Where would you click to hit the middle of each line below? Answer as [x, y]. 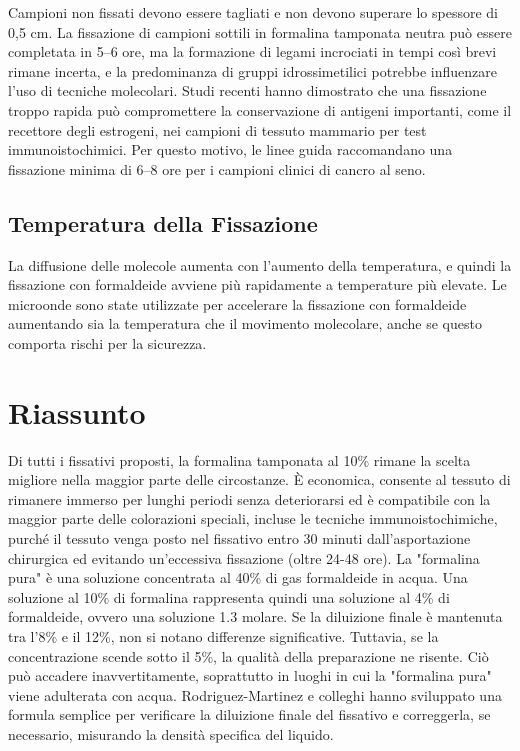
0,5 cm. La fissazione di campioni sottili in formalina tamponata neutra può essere [260, 31]
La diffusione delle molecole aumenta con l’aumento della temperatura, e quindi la [260, 264]
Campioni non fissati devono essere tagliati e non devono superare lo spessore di [253, 12]
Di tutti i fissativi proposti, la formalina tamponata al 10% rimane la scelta [239, 459]
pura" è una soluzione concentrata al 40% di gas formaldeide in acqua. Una [238, 577]
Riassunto [77, 411]
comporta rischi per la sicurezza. [107, 342]
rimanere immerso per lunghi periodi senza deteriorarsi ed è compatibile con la [249, 498]
